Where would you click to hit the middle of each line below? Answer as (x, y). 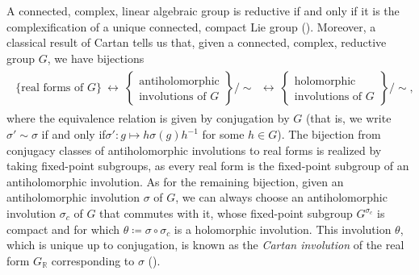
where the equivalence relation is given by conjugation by (148, 118)
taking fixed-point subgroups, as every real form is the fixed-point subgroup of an (208, 166)
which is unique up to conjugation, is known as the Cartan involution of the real (205, 245)
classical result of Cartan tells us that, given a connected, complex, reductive (197, 42)
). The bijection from (329, 134)
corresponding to (93, 260)
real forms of (52, 88)
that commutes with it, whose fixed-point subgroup (226, 213)
